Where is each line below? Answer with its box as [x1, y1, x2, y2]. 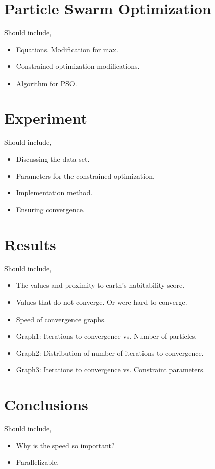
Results [4, 233, 56, 254]
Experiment [4, 107, 88, 128]
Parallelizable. [16, 457, 59, 467]
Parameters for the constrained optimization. [16, 170, 155, 181]
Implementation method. [16, 187, 93, 198]
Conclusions [4, 394, 88, 415]
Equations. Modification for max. [16, 44, 118, 54]
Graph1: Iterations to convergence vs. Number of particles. [16, 331, 197, 341]
